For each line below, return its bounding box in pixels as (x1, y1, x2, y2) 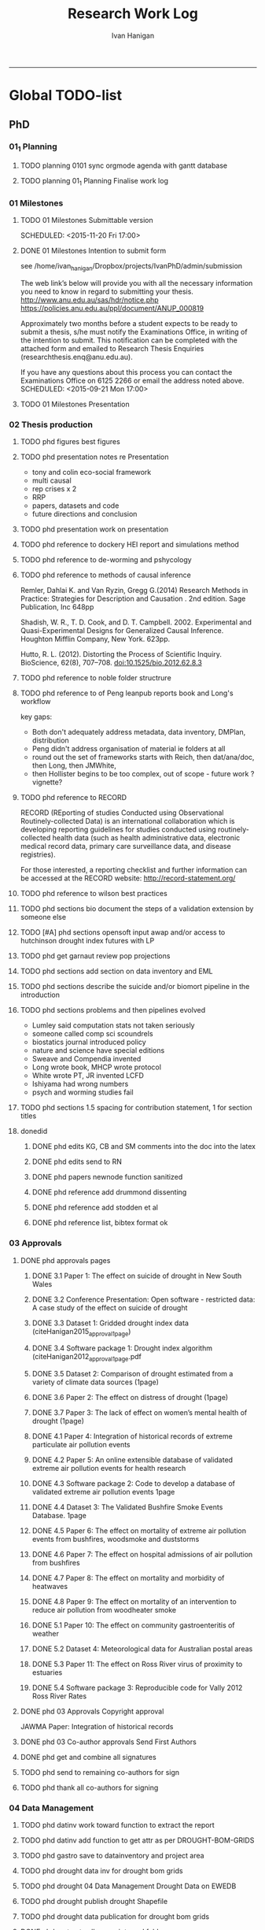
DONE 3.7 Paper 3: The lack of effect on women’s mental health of (31, 1408, 248, 1417)
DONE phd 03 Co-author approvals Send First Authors (20, 1737, 197, 1747)
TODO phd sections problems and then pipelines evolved (20, 1006, 206, 1015)
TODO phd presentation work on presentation (20, 524, 168, 534)
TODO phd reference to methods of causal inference (20, 570, 191, 580)
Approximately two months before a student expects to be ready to (20, 318, 238, 328)
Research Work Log (67, 5, 199, 23)
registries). (20, 850, 56, 859)
